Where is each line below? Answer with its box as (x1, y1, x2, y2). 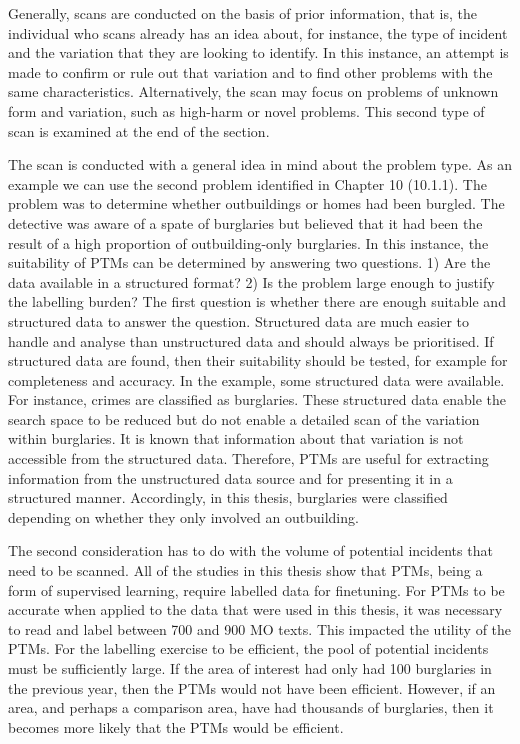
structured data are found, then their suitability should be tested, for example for (8, 350, 508, 371)
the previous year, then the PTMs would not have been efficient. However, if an (8, 677, 496, 698)
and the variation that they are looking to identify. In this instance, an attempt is (8, 42, 509, 63)
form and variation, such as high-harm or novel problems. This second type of (8, 100, 485, 121)
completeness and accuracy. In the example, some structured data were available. (8, 369, 505, 390)
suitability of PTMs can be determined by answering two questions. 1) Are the (8, 252, 491, 273)
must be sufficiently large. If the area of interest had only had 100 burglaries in (8, 658, 492, 678)
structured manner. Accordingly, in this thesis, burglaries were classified (8, 487, 448, 508)
